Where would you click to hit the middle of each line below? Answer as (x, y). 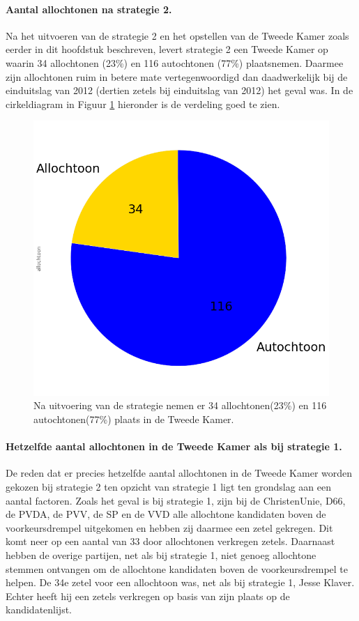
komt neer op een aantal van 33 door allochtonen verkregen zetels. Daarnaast (170, 541)
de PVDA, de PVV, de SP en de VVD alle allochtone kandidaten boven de (166, 514)
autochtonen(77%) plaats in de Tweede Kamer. (134, 419)
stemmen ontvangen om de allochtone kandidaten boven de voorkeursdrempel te (177, 568)
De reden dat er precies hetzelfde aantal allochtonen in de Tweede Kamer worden (179, 473)
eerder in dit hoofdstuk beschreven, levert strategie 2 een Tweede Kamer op (167, 49)
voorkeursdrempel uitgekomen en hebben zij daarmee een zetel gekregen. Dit (169, 527)
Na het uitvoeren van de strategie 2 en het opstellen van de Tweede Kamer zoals (177, 35)
